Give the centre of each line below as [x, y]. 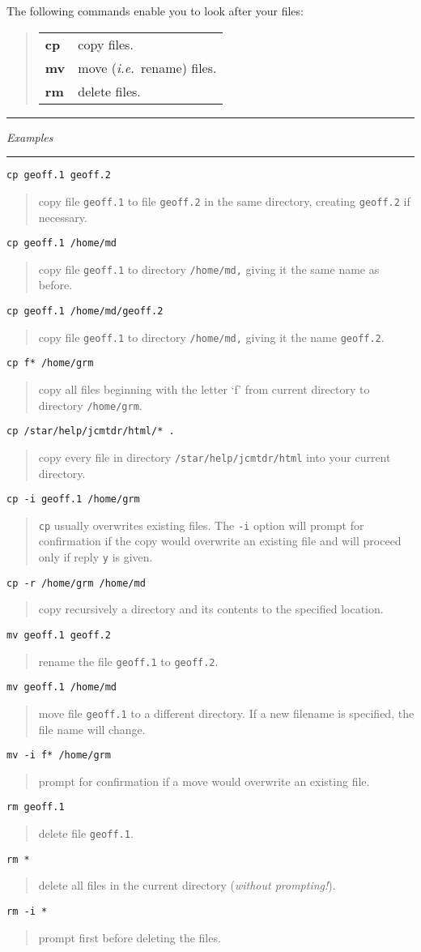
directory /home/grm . [90, 405]
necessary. [63, 217]
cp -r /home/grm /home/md [76, 583]
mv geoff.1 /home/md [62, 687]
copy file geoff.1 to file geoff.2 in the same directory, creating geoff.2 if [224, 201]
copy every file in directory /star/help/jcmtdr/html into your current [215, 457]
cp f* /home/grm [50, 363]
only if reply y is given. [96, 557]
